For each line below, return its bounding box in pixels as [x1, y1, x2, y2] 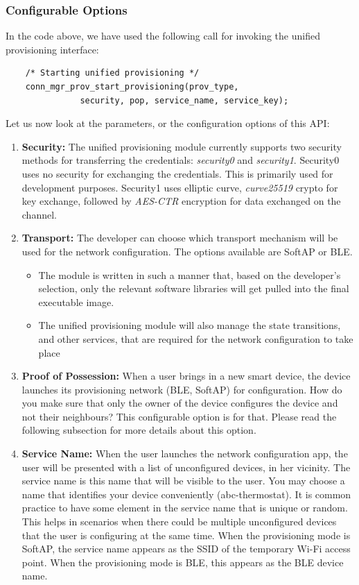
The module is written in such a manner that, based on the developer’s [38, 267, 341, 282]
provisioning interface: [6, 42, 99, 56]
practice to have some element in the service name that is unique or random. [21, 500, 348, 515]
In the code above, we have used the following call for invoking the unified [6, 28, 320, 43]
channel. [21, 207, 57, 221]
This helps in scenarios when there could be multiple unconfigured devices [21, 514, 337, 529]
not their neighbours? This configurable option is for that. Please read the [21, 409, 337, 423]
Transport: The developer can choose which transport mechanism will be [21, 230, 338, 245]
